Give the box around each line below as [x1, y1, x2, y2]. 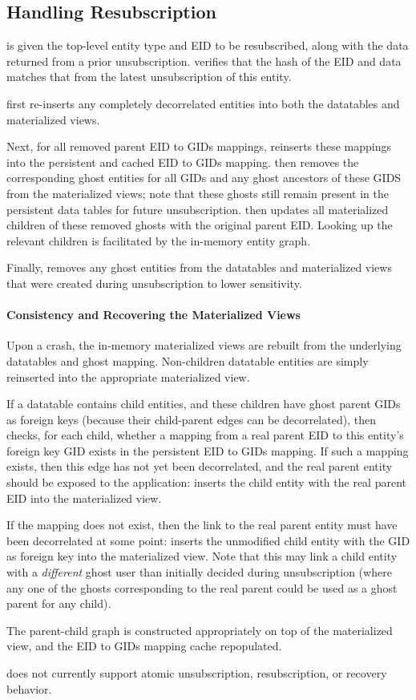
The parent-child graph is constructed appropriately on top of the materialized [6, 621, 393, 638]
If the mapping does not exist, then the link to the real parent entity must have [6, 516, 398, 533]
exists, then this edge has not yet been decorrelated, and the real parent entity [6, 458, 393, 475]
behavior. [6, 680, 52, 697]
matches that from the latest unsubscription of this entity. [6, 68, 292, 85]
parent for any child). [6, 595, 111, 612]
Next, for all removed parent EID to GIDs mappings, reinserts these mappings [6, 138, 392, 155]
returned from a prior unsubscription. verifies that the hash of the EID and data [6, 52, 402, 69]
